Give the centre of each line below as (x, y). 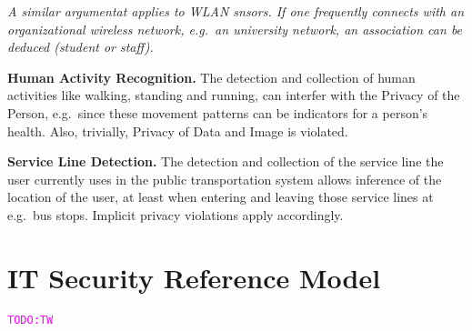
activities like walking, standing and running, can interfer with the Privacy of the (234, 95)
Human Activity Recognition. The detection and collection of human (211, 77)
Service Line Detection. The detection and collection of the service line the (226, 161)
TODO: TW (30, 320)
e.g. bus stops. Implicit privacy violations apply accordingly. (176, 214)
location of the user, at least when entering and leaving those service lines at (221, 197)
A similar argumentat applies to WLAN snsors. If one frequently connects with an (236, 11)
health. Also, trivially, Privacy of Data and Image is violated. (178, 130)
